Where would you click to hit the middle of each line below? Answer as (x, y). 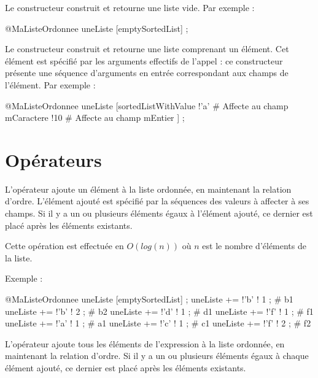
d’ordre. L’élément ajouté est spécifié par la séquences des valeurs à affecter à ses (157, 201)
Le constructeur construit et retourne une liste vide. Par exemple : (130, 7)
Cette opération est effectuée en (64, 246)
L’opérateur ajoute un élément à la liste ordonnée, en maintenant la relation (148, 189)
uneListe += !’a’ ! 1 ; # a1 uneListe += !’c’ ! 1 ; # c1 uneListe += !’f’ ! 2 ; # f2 (158, 323)
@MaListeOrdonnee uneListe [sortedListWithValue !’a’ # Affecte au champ (147, 105)
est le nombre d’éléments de (254, 246)
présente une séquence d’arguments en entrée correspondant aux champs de (147, 73)
